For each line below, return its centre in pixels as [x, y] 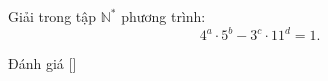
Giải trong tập [52, 16]
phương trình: [163, 16]
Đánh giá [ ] [42, 63]
